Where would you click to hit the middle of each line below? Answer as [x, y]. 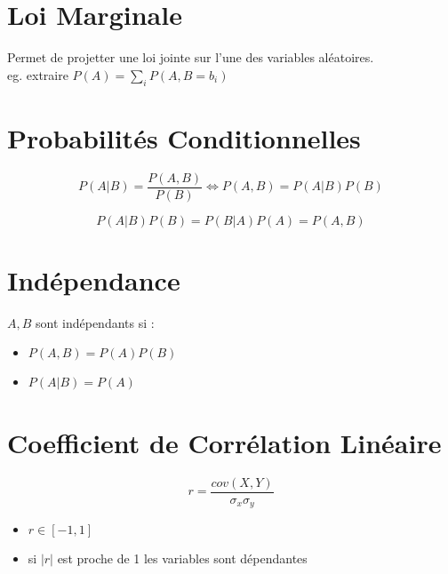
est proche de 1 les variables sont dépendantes [182, 558]
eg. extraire [38, 74]
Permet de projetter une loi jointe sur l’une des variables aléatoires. [191, 57]
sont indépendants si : [95, 322]
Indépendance [94, 279]
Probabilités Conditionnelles [184, 137]
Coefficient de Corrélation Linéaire [224, 442]
